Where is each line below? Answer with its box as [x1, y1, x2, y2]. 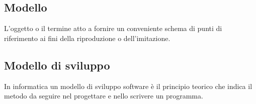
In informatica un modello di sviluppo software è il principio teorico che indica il [4, 80, 252, 91]
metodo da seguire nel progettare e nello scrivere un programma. [4, 90, 203, 101]
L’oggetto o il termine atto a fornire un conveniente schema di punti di [4, 23, 222, 33]
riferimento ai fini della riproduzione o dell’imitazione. [4, 32, 170, 43]
